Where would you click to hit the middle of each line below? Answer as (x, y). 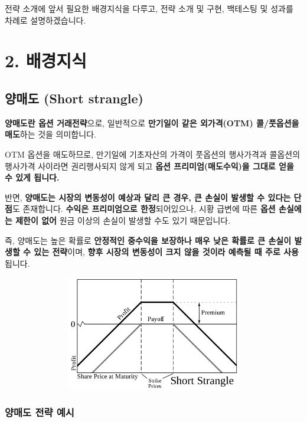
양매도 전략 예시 (40, 412)
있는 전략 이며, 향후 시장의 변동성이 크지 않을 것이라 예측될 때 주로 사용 (166, 252)
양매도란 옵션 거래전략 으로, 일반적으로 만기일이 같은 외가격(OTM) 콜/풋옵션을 (152, 122)
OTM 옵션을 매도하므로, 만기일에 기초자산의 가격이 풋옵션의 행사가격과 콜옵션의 (153, 154)
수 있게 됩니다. (32, 177)
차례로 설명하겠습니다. (45, 20)
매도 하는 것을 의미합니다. (50, 134)
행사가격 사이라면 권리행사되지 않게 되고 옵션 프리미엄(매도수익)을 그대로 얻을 (149, 166)
